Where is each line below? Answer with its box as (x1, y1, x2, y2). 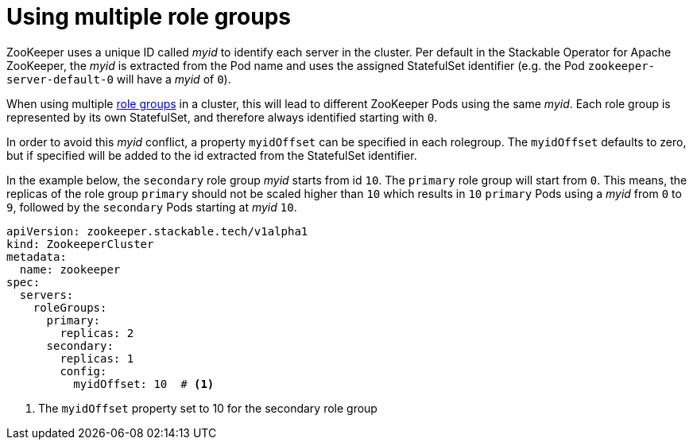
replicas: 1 (60, 351, 134, 365)
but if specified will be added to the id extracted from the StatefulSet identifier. (6, 148, 417, 162)
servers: (19, 288, 74, 301)
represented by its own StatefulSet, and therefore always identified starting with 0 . (6, 110, 438, 124)
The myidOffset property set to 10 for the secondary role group (38, 401, 377, 415)
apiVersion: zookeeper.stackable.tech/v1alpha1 (6, 224, 308, 238)
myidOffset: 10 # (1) (73, 377, 215, 390)
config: (60, 364, 107, 378)
